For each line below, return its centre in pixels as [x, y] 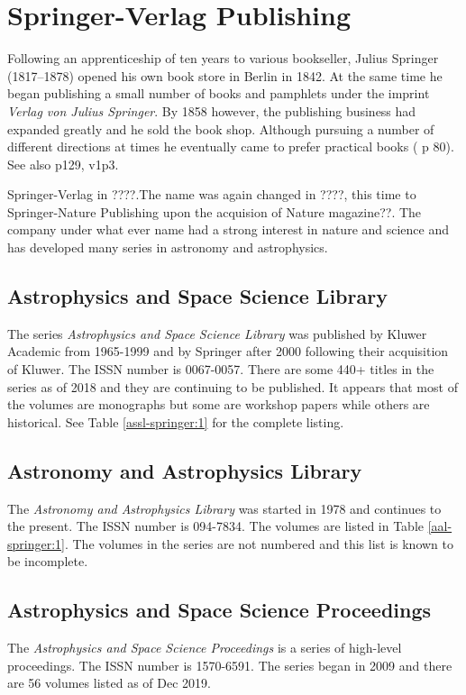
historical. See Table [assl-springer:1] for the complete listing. [176, 421]
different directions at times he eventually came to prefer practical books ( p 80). [231, 146]
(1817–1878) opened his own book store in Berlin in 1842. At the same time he [225, 75]
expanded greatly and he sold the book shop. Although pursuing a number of [221, 128]
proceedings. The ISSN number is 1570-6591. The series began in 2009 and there [230, 665]
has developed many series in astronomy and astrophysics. [168, 247]
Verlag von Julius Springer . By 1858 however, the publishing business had [212, 110]
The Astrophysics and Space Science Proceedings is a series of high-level [205, 648]
